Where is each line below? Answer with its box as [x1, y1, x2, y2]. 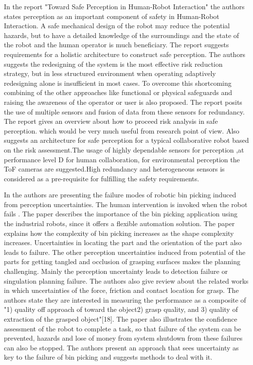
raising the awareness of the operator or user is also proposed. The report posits [4, 96, 242, 107]
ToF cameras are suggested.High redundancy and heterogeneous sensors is [4, 164, 225, 174]
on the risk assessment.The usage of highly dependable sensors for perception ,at [4, 144, 244, 154]
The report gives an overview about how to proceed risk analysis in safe [4, 116, 218, 126]
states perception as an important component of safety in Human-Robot [4, 11, 219, 21]
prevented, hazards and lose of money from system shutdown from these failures [4, 333, 243, 343]
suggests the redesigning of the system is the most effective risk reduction [4, 58, 223, 69]
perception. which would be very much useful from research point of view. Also [4, 125, 239, 135]
